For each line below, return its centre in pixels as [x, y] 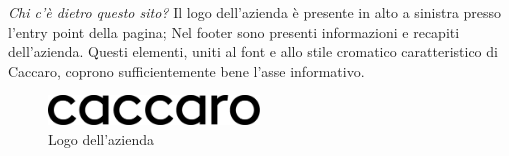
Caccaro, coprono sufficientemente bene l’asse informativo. [186, 70]
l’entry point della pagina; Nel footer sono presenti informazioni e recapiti [234, 31]
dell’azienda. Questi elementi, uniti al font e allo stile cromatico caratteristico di [253, 51]
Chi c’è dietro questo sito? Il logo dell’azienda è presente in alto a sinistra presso [255, 12]
